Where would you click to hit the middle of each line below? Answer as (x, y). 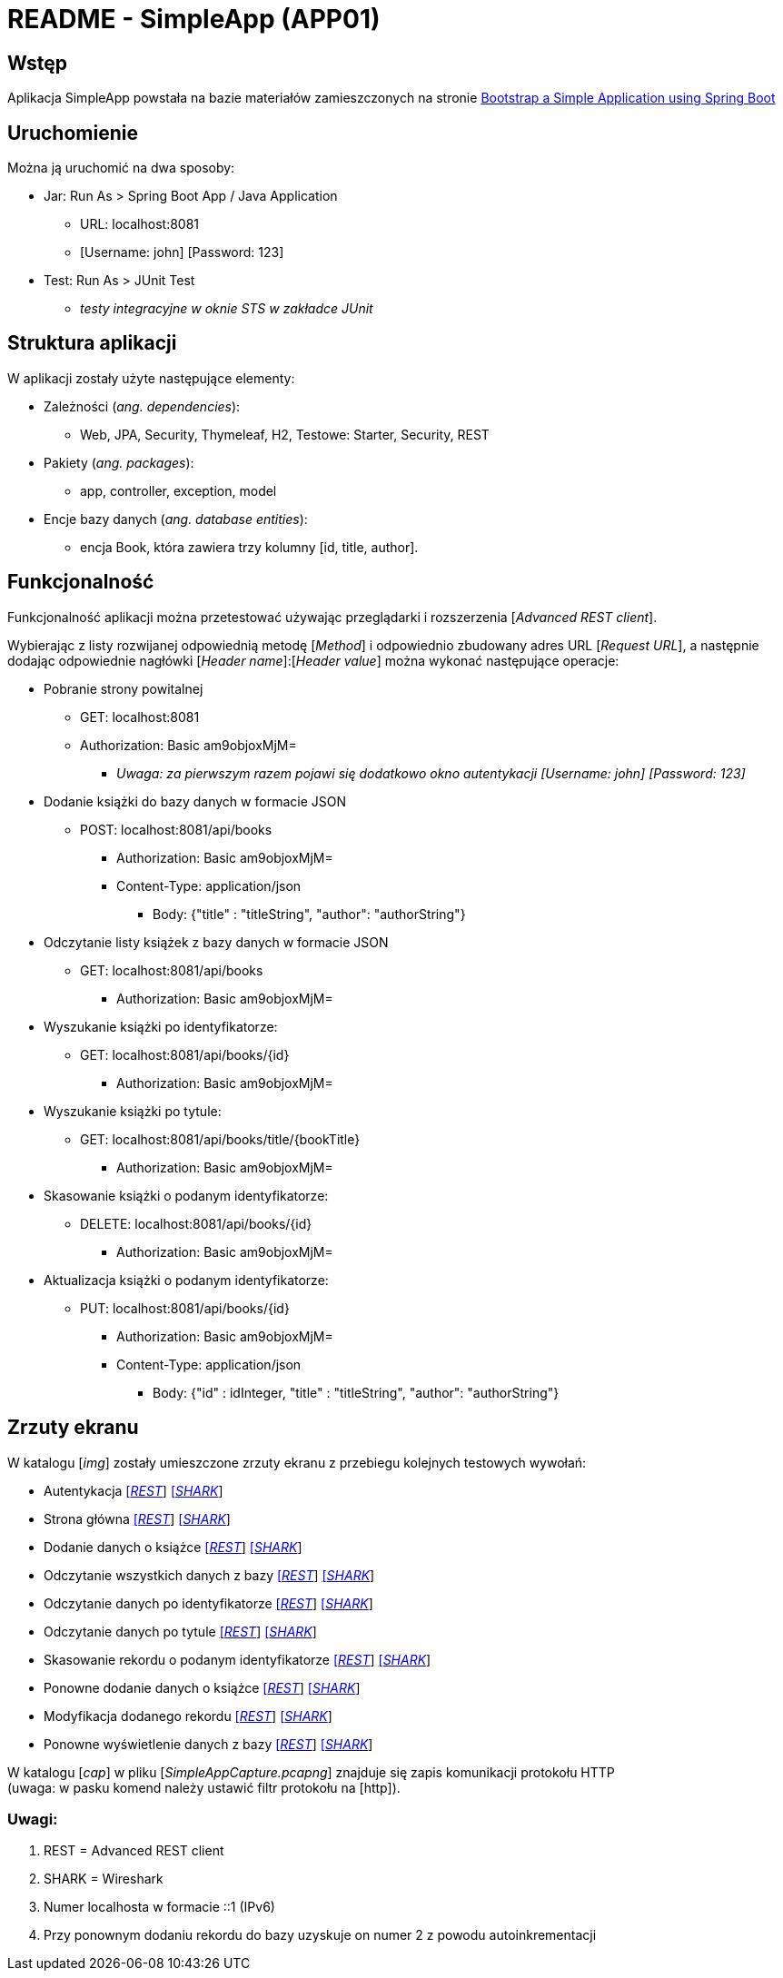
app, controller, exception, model (178, 490)
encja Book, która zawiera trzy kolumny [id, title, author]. (249, 547)
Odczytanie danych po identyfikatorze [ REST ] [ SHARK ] (208, 1603)
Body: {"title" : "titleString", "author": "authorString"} (309, 914)
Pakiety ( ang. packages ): (119, 462)
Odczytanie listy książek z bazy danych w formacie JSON (216, 942)
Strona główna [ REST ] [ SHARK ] (137, 1518)
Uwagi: (33, 1819)
